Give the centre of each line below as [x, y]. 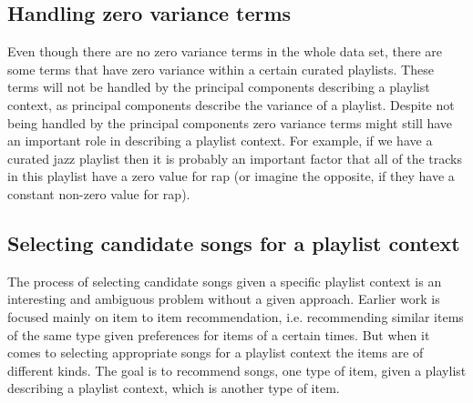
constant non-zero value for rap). [99, 193]
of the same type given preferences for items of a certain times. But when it [219, 334]
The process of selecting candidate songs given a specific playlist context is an [225, 281]
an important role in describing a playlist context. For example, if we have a [220, 141]
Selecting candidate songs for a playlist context [234, 242]
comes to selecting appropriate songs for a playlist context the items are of [216, 353]
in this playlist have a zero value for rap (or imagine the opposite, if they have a [231, 176]
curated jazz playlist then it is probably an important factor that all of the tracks [235, 158]
